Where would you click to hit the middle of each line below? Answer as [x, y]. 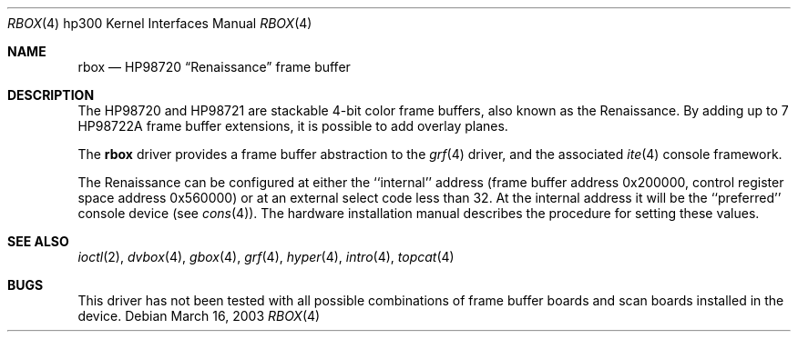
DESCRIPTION [51, 95]
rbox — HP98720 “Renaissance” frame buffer [214, 67]
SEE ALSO [38, 241]
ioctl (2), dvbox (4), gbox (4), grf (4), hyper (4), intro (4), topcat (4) [266, 257]
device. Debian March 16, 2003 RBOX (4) [199, 316]
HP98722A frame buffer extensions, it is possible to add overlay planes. [293, 126]
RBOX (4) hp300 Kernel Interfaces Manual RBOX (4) [160, 23]
